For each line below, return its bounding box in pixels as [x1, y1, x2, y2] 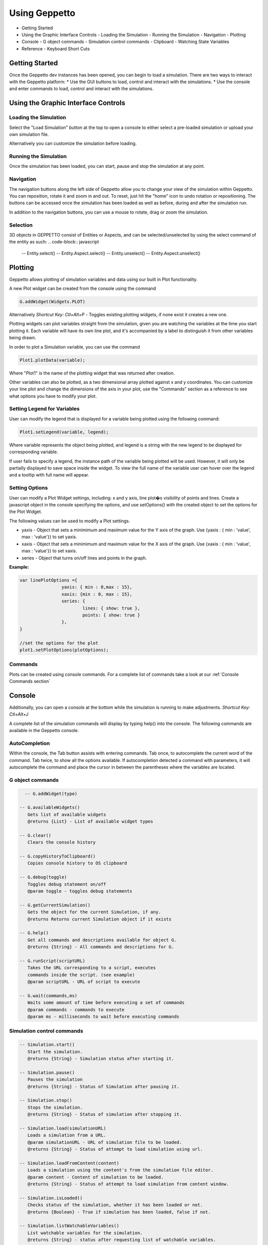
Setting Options [9, 485, 48, 492]
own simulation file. [9, 131, 49, 137]
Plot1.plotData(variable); [19, 357, 85, 363]
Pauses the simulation [27, 1077, 83, 1083]
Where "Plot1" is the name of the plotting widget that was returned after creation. [9, 370, 175, 376]
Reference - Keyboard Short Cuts [21, 45, 90, 52]
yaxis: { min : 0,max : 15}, [61, 584, 133, 590]
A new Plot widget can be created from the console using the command [9, 285, 156, 291]
